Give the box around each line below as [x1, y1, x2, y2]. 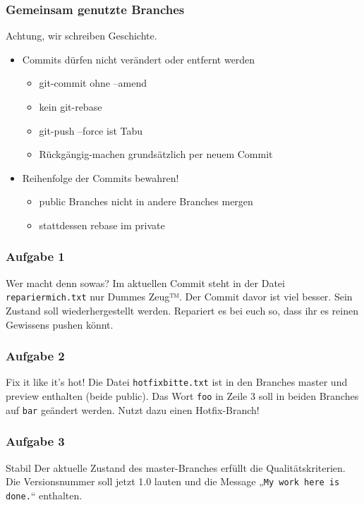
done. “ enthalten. [6, 487, 83, 502]
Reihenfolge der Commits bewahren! [22, 170, 179, 185]
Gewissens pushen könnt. [6, 317, 114, 331]
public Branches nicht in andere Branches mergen [39, 194, 253, 209]
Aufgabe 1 [6, 248, 65, 265]
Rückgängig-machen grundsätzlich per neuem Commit [39, 147, 273, 162]
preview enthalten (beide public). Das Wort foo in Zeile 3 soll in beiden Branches [6, 389, 359, 403]
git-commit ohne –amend [39, 75, 147, 90]
